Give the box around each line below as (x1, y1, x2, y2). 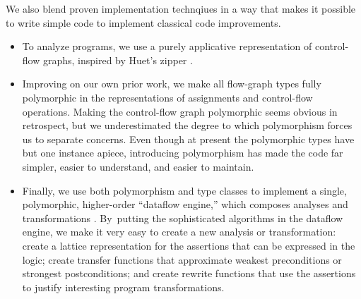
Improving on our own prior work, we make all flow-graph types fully (22, 76, 321, 91)
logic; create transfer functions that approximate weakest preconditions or (22, 252, 342, 267)
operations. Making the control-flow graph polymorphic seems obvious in (22, 104, 338, 118)
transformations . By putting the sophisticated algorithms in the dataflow (22, 210, 343, 225)
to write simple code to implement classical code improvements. (6, 15, 281, 30)
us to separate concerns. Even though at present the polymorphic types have (22, 131, 355, 146)
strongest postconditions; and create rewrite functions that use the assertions (22, 266, 356, 281)
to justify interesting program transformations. (22, 279, 225, 294)
